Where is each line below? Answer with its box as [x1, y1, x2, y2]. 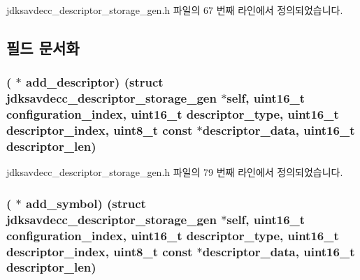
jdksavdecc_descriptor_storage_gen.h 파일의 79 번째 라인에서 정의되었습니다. [6, 165, 343, 179]
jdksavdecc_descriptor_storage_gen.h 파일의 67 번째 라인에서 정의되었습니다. [6, 3, 343, 17]
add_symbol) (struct [26, 194, 146, 212]
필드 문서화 [6, 36, 80, 58]
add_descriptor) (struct [26, 73, 164, 91]
